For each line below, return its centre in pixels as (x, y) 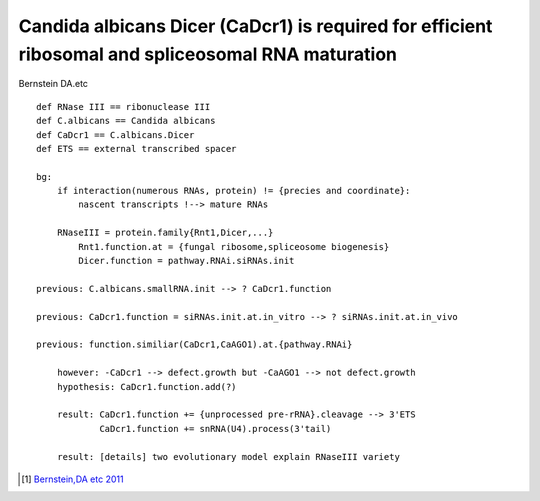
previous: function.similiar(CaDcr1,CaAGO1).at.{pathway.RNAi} (194, 344)
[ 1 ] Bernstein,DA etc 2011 (72, 479)
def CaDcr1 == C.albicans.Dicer (115, 134)
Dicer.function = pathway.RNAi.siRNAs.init (186, 261)
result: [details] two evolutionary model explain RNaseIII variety (228, 456)
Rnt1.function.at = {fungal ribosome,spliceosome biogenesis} (234, 246)
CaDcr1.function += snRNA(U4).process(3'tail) (215, 428)
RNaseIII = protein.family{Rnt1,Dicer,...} (165, 233)
